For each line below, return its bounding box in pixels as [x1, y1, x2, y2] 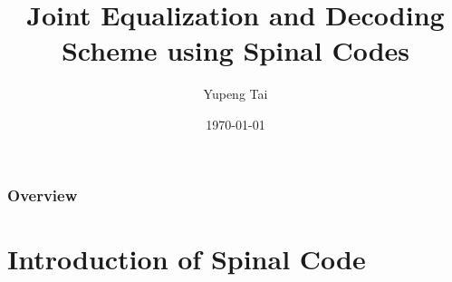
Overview [7, 183, 78, 206]
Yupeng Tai [203, 84, 268, 103]
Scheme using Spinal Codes [61, 32, 410, 69]
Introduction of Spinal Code [7, 239, 366, 277]
